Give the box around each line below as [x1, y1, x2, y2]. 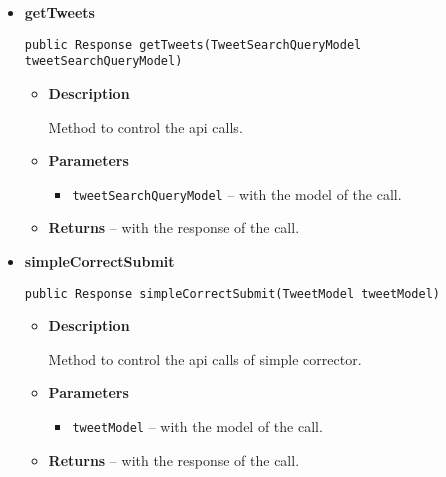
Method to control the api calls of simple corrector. [48, 348, 362, 369]
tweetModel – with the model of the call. [72, 415, 323, 436]
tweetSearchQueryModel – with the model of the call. [72, 183, 402, 204]
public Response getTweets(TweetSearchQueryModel [24, 37, 362, 52]
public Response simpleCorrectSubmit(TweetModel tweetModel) [24, 286, 441, 301]
